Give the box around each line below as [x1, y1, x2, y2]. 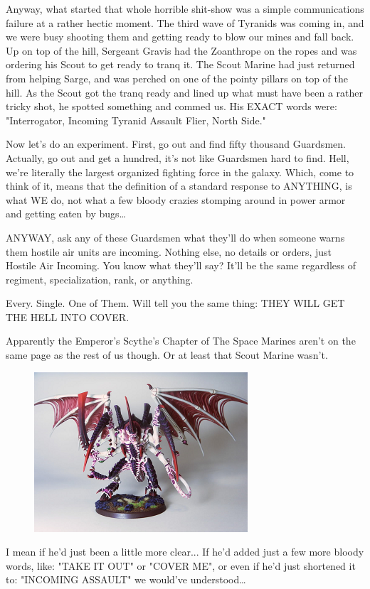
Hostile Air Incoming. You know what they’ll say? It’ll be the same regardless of [6, 258, 356, 273]
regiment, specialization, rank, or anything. [6, 271, 194, 286]
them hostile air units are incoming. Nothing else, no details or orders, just [6, 244, 332, 259]
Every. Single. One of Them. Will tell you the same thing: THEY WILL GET [6, 296, 345, 310]
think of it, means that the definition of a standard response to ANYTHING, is [6, 178, 352, 193]
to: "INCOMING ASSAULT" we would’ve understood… [6, 572, 246, 587]
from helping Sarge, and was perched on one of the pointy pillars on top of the [6, 70, 349, 85]
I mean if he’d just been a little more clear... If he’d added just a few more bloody [6, 544, 364, 559]
